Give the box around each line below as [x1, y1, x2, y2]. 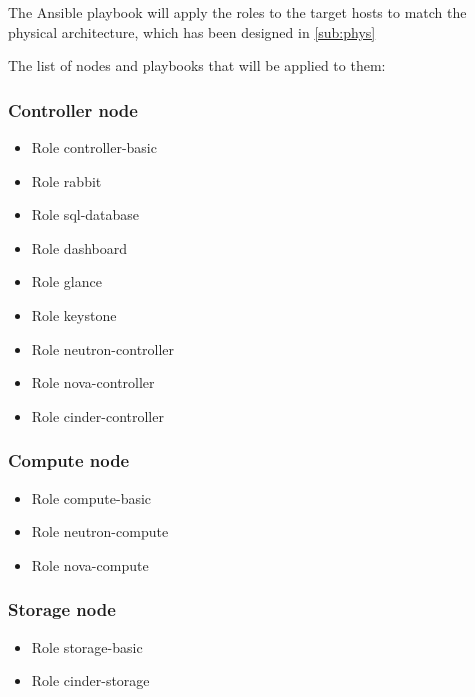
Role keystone [31, 304, 117, 325]
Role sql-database [31, 204, 140, 225]
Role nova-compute [31, 554, 149, 575]
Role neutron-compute [31, 521, 169, 542]
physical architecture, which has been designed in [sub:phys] [8, 21, 376, 42]
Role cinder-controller [31, 405, 164, 426]
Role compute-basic [31, 487, 152, 508]
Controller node [8, 97, 138, 122]
